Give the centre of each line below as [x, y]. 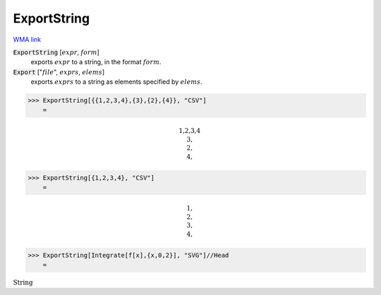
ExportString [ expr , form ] [56, 52]
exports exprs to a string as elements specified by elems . [116, 82]
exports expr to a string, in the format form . [96, 62]
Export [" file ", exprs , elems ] [59, 72]
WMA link [27, 39]
